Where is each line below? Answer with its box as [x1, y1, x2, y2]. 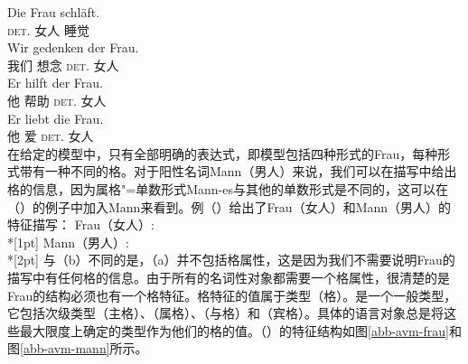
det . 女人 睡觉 [7, 20, 89, 39]
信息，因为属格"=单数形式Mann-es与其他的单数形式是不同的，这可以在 [32, 179, 448, 198]
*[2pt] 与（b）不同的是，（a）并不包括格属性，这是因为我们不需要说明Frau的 [7, 250, 455, 269]
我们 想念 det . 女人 [7, 55, 119, 74]
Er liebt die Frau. [7, 108, 104, 127]
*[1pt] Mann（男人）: [7, 232, 129, 251]
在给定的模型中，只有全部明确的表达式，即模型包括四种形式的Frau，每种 [7, 144, 438, 163]
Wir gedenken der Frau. [7, 38, 139, 57]
